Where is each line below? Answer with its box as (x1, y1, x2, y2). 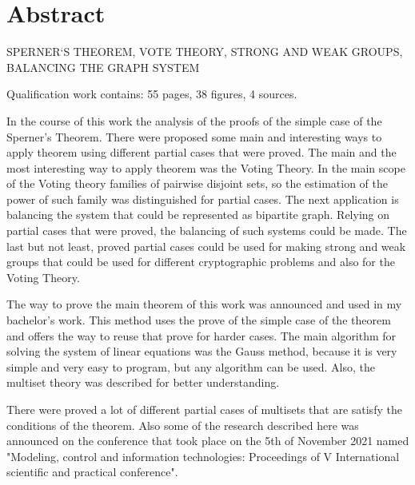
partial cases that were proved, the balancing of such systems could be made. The (6, 222, 407, 239)
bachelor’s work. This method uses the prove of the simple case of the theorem (6, 312, 391, 328)
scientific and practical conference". (6, 463, 178, 480)
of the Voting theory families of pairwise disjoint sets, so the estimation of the (6, 175, 388, 192)
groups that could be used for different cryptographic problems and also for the (6, 253, 395, 270)
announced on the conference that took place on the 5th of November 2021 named (6, 432, 409, 449)
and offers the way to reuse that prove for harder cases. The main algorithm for (6, 327, 397, 344)
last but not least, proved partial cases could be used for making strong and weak (6, 237, 406, 254)
